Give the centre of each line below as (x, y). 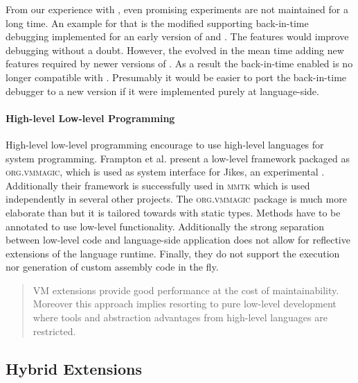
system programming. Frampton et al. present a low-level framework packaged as (178, 158)
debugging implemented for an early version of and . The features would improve (177, 36)
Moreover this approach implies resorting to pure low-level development (185, 304)
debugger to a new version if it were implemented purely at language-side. (162, 91)
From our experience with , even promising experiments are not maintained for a (177, 9)
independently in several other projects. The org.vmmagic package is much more (176, 199)
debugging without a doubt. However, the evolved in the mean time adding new (175, 50)
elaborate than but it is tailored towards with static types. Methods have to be (173, 212)
